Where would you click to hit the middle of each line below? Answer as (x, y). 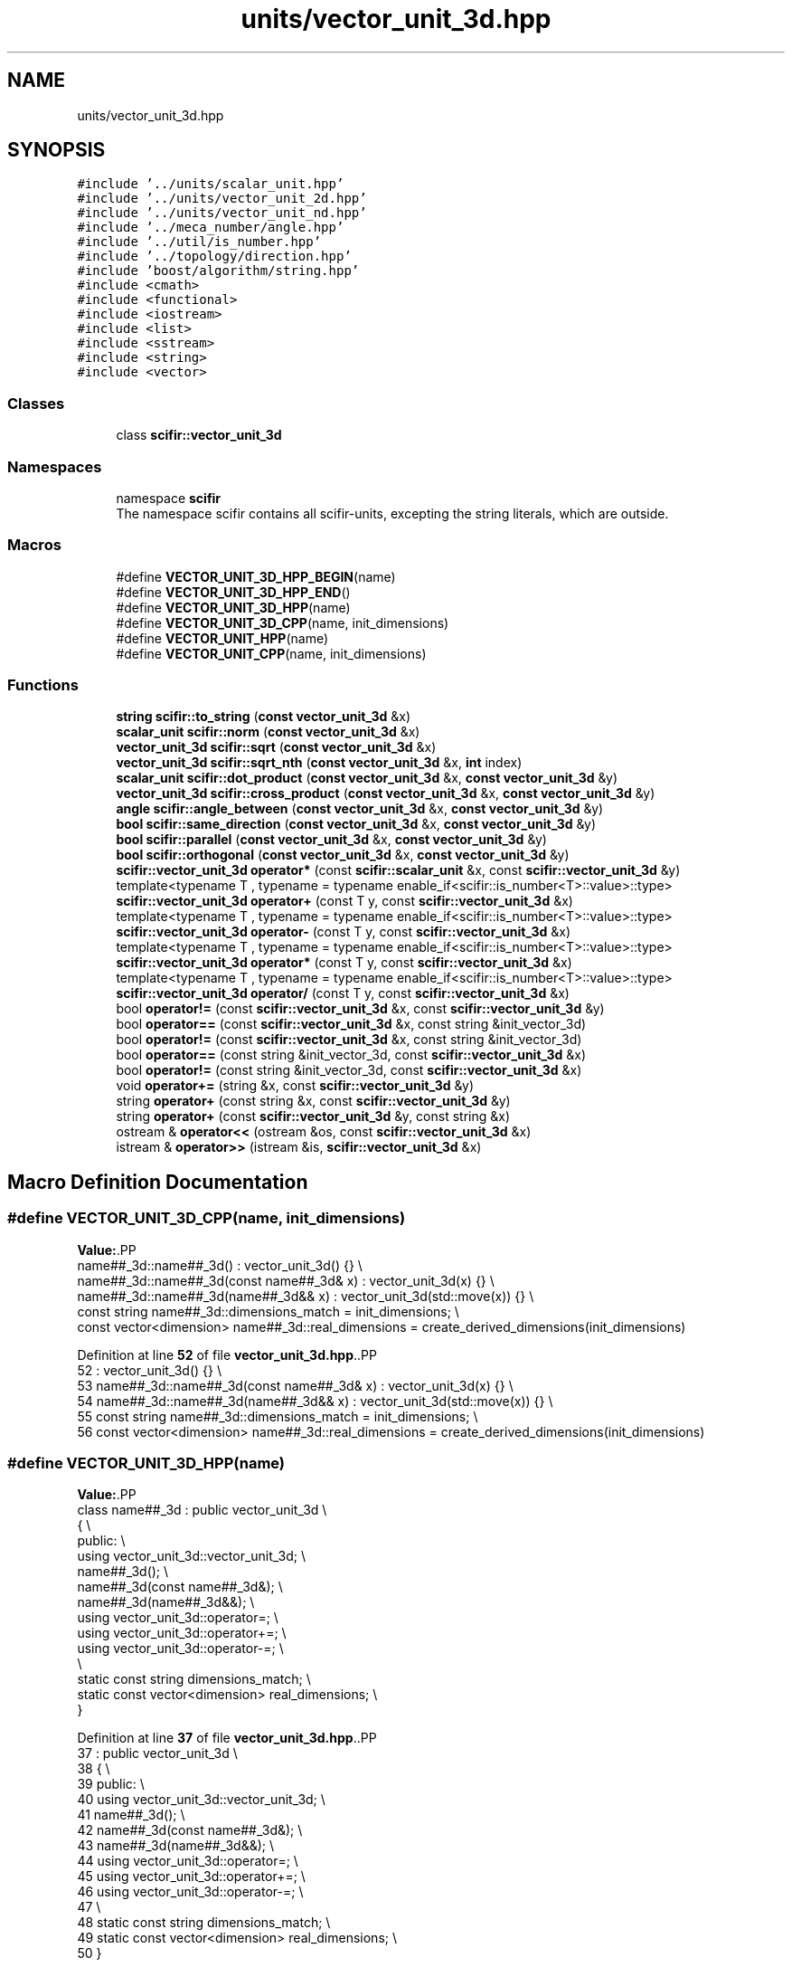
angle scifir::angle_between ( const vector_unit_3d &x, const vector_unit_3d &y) (360, 809)
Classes (36, 403)
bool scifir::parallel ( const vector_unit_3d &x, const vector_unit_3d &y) (331, 840)
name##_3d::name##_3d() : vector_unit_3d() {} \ (220, 1265)
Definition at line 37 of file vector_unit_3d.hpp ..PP (227, 1738)
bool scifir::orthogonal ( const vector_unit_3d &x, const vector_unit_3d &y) (343, 855)
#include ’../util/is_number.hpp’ (199, 242)
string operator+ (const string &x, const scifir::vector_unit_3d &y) (313, 1101)
